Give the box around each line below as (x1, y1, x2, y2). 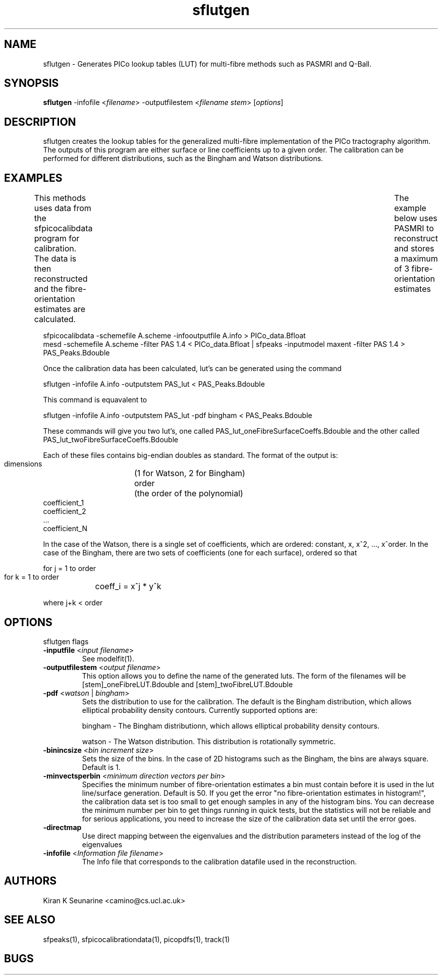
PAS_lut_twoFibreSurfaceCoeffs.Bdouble (43, 435, 179, 444)
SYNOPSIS (4, 77, 59, 90)
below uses (394, 213, 437, 224)
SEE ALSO (4, 913, 56, 926)
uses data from (34, 203, 91, 214)
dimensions (4, 459, 42, 469)
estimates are (34, 304, 86, 315)
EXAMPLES (4, 171, 63, 184)
